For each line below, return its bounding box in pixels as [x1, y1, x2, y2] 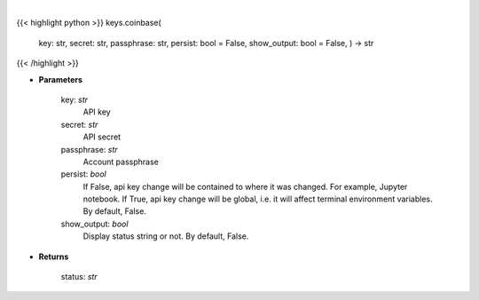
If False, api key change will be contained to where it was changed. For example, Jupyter [82, 181, 408, 192]
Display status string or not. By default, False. [82, 231, 249, 241]
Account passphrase [82, 156, 160, 167]
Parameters [38, 74, 83, 84]
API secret [82, 131, 122, 142]
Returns [38, 251, 69, 262]
